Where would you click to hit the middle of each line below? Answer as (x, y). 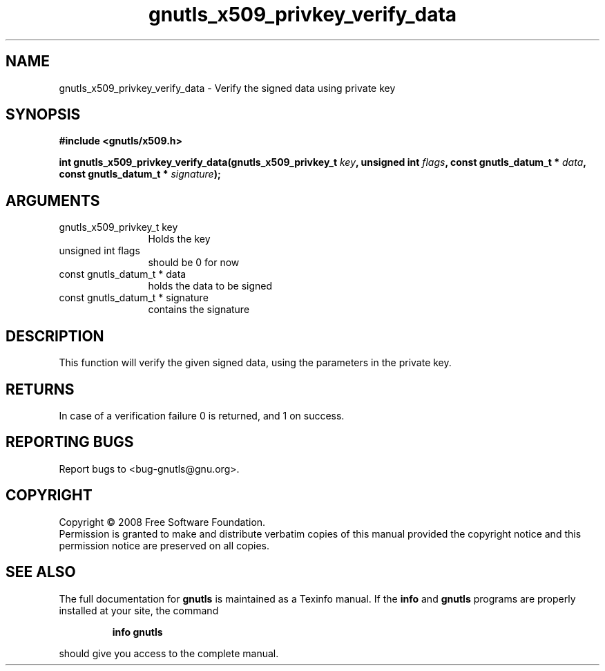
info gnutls (137, 632)
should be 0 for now (194, 263)
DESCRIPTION (55, 336)
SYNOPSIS (43, 115)
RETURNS (40, 389)
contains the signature (199, 310)
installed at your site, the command (139, 610)
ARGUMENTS (53, 200)
